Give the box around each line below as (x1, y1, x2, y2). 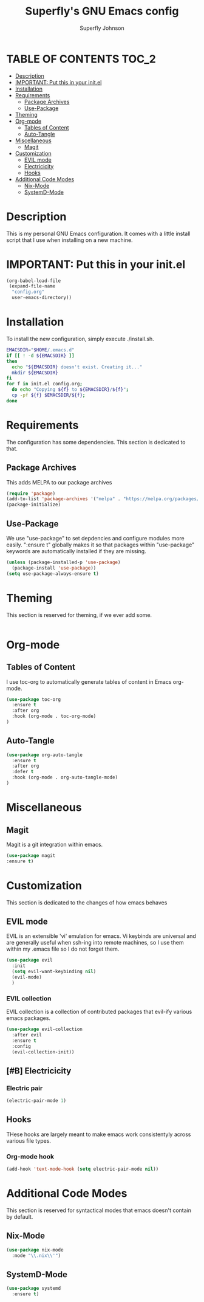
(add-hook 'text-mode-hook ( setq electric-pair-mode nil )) (6, 1166, 159, 1173)
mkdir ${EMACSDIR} (12, 370, 59, 376)
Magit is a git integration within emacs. (6, 841, 103, 848)
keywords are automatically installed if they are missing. (6, 547, 147, 554)
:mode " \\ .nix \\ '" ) (12, 1252, 61, 1259)
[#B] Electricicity (6, 1066, 72, 1076)
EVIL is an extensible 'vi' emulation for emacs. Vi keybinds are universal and (6, 932, 196, 940)
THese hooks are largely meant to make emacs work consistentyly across (6, 1131, 191, 1138)
